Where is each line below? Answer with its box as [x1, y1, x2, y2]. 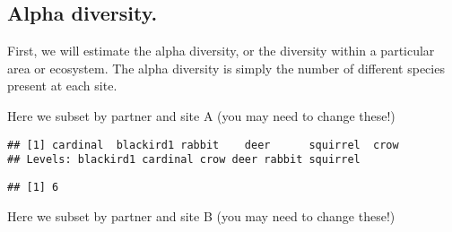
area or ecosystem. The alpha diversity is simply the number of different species [7, 58, 445, 77]
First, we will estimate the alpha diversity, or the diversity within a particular [7, 41, 435, 60]
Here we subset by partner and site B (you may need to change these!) [7, 206, 395, 225]
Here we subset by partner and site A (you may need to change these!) [7, 106, 395, 125]
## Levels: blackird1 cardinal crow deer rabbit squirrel [7, 153, 361, 167]
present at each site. [7, 76, 117, 95]
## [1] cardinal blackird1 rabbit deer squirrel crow [7, 138, 399, 151]
